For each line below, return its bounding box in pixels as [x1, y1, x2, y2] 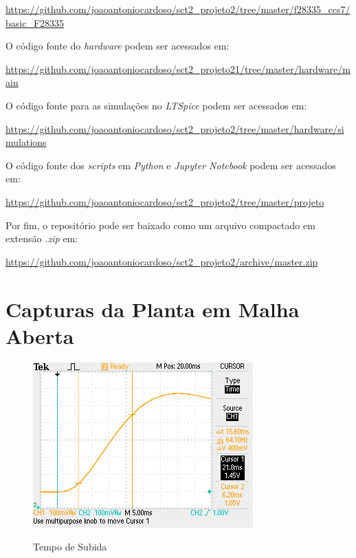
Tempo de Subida [33, 539, 107, 554]
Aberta [5, 321, 74, 350]
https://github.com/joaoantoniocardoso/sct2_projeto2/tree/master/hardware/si [5, 121, 344, 136]
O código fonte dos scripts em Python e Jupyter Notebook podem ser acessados [5, 158, 336, 172]
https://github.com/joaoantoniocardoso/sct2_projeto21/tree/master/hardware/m [5, 61, 351, 76]
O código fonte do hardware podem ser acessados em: [5, 39, 230, 53]
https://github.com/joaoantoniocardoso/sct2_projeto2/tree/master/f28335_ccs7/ [5, 2, 351, 16]
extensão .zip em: [5, 231, 78, 246]
